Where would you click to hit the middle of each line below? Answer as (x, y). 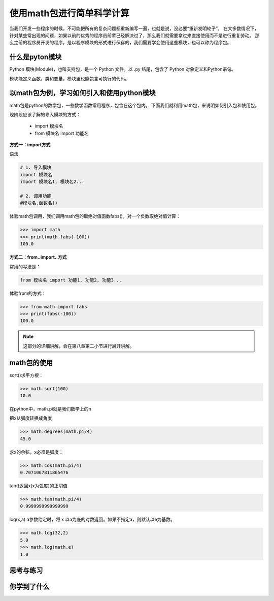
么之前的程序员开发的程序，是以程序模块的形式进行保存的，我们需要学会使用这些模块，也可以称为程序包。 (121, 43)
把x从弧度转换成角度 (31, 418)
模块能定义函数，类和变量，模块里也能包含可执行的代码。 (69, 78)
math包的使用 (31, 363)
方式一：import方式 (30, 145)
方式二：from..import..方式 (38, 257)
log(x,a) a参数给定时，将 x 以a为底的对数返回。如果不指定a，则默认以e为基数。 (92, 519)
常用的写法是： (25, 266)
